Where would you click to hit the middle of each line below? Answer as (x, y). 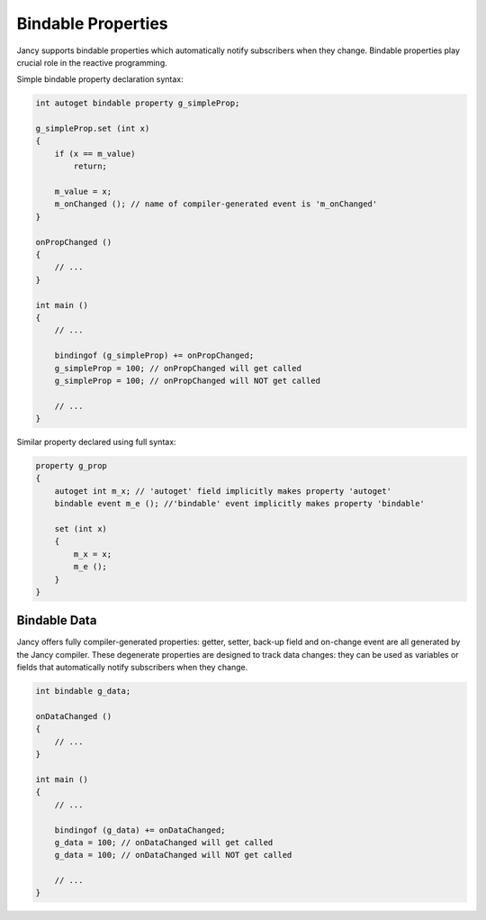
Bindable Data (57, 620)
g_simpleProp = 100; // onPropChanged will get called (178, 368)
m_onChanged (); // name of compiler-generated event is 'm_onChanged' (216, 204)
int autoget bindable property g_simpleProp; (138, 103)
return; (90, 166)
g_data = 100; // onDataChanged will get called (164, 842)
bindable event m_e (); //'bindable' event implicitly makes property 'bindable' (239, 504)
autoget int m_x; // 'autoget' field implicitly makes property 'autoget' (223, 491)
